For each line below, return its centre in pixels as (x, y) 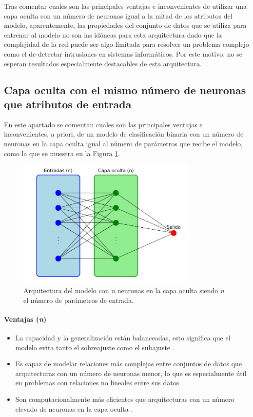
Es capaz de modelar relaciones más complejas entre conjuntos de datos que (129, 364)
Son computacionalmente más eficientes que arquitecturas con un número (125, 399)
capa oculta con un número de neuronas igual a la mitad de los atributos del (118, 15)
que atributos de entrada (68, 104)
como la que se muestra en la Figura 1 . (62, 153)
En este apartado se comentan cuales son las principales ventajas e (103, 124)
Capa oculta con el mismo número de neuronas (125, 89)
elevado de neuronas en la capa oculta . (74, 408)
